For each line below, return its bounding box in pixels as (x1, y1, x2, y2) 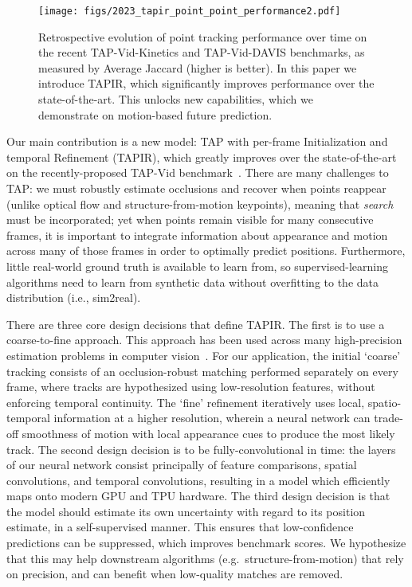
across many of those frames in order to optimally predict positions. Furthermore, (6, 242, 406, 259)
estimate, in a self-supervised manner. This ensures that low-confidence (6, 519, 354, 535)
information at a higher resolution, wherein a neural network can (53, 409, 371, 426)
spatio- (367, 393, 402, 410)
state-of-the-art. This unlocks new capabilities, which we (38, 91, 313, 108)
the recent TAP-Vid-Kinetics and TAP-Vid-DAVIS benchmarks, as (38, 44, 365, 61)
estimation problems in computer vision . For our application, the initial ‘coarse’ (6, 346, 401, 363)
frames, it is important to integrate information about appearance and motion (6, 226, 388, 243)
